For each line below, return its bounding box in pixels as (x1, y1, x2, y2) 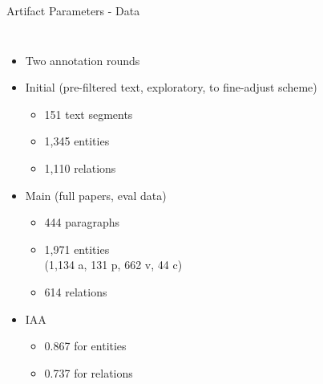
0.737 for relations (44, 364, 133, 381)
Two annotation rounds (25, 51, 140, 68)
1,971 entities (44, 240, 110, 257)
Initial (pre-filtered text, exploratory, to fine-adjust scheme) (25, 79, 317, 96)
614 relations (44, 283, 107, 300)
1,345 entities (44, 133, 110, 149)
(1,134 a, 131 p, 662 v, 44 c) (44, 256, 183, 273)
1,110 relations (44, 159, 116, 176)
